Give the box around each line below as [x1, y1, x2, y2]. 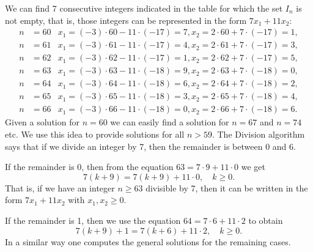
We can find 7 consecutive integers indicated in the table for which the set [5, 2, 283, 14]
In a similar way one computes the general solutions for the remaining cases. [5, 235, 291, 248]
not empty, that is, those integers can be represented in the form [5, 13, 247, 26]
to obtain [248, 213, 283, 226]
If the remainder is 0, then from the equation [5, 160, 174, 173]
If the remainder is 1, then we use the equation [5, 213, 181, 226]
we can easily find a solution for [110, 116, 229, 128]
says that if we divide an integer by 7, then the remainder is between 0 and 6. [5, 139, 296, 152]
